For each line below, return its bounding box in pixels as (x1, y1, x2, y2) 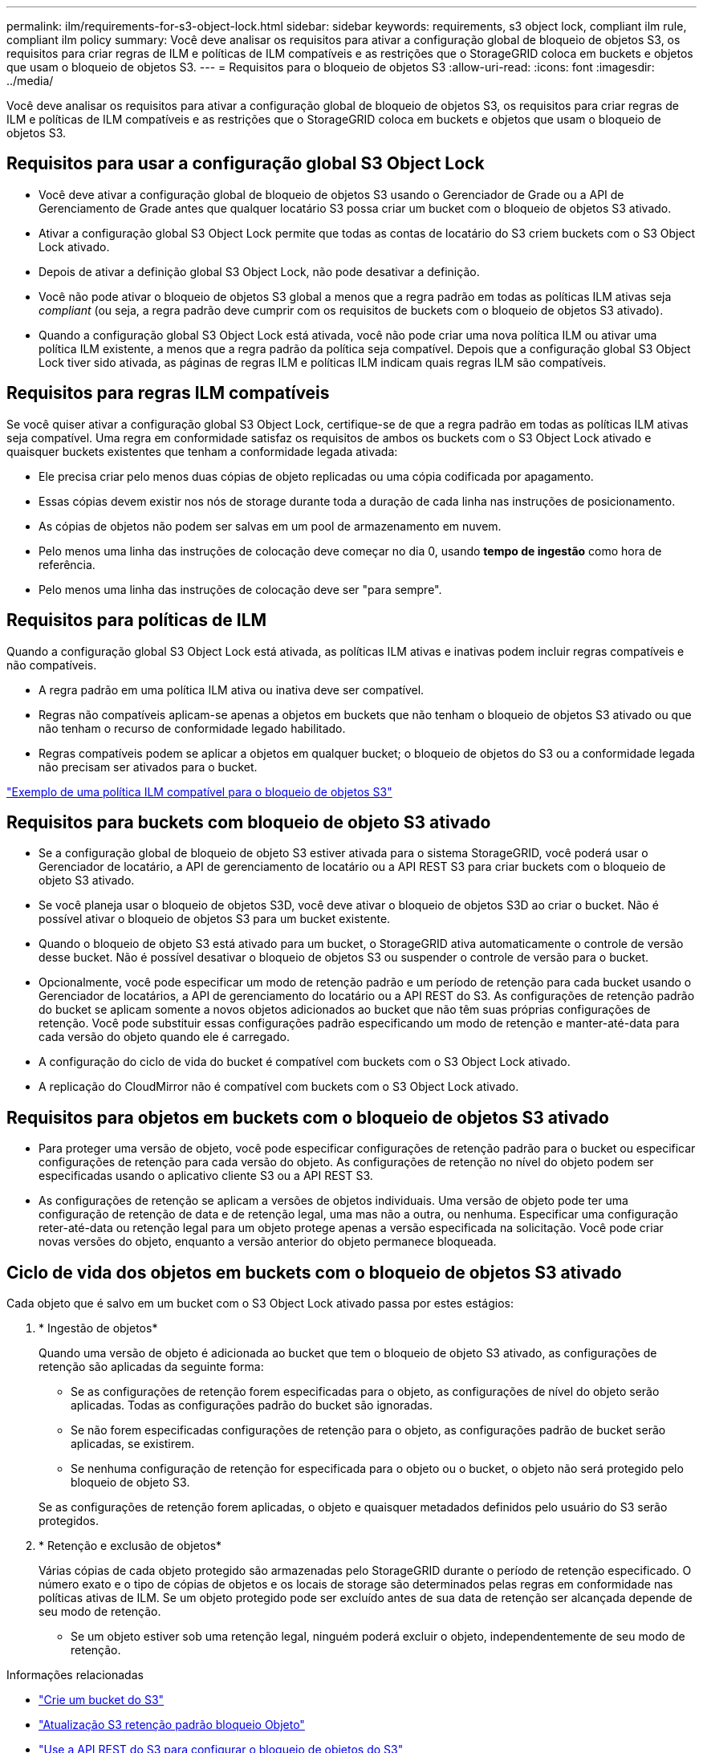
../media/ (6, 74, 54, 87)
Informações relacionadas (6, 1668, 144, 1682)
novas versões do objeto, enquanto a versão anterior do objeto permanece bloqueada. (39, 1234, 497, 1249)
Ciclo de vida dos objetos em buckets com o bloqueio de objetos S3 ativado (6, 1262, 622, 1283)
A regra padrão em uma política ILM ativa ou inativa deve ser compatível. (39, 682, 425, 697)
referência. (39, 557, 95, 571)
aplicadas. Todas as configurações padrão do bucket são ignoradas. (71, 1398, 433, 1413)
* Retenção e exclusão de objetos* (39, 1539, 222, 1553)
